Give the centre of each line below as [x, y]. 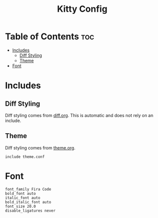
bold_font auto [21, 194]
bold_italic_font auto [28, 202]
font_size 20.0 [21, 206]
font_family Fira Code [28, 189]
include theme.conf [25, 157]
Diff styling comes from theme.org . [40, 147]
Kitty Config [82, 9]
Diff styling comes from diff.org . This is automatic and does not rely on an [79, 115]
